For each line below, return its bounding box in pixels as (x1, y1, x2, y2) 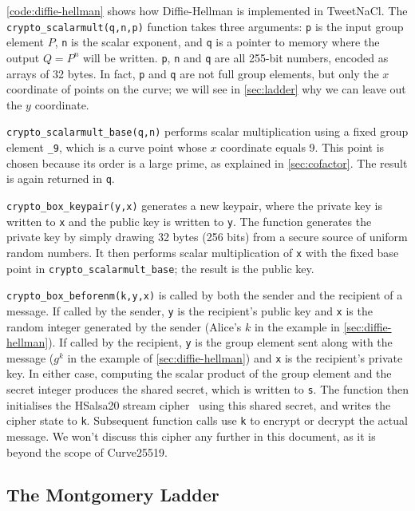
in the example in (254, 318, 340, 335)
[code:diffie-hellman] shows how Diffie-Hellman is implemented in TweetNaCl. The (6, 2, 408, 18)
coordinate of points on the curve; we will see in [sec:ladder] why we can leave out (6, 81, 406, 97)
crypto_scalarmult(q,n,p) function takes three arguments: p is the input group (6, 18, 404, 34)
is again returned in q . (6, 170, 115, 187)
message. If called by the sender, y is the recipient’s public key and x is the (6, 302, 373, 319)
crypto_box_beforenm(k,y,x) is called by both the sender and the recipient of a (6, 287, 403, 303)
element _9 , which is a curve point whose (6, 139, 207, 156)
